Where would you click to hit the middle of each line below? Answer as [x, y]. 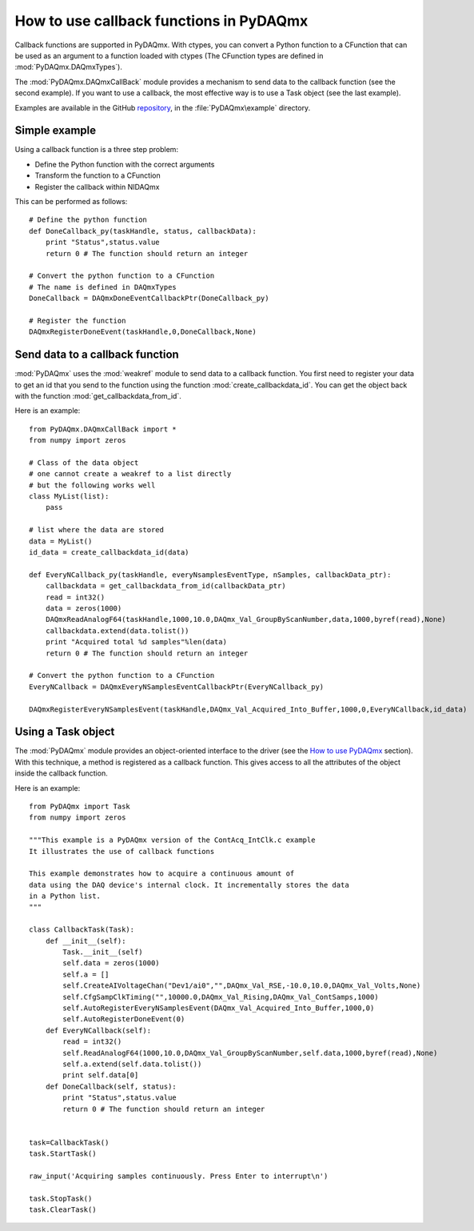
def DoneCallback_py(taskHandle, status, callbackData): [143, 231]
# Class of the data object [84, 463]
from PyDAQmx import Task [80, 806]
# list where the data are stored [96, 530]
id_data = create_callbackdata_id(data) [109, 553]
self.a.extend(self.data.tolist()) [132, 1064]
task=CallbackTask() [69, 1142]
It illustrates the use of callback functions [122, 851]
